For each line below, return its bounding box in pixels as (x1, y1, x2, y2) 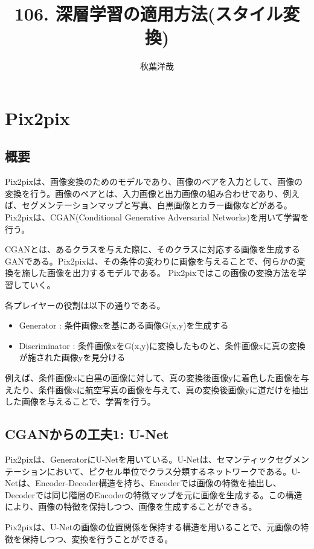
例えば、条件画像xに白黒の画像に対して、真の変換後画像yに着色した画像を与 (5, 371, 309, 384)
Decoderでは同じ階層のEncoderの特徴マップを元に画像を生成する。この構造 (5, 488, 303, 501)
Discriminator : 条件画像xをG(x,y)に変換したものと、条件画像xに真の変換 (19, 339, 306, 352)
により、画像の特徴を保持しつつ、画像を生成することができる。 (5, 500, 257, 513)
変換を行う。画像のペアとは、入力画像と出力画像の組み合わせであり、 (5, 187, 283, 199)
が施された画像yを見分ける (19, 351, 126, 364)
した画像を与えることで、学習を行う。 (5, 395, 156, 408)
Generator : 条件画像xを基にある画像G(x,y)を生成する (19, 319, 229, 332)
